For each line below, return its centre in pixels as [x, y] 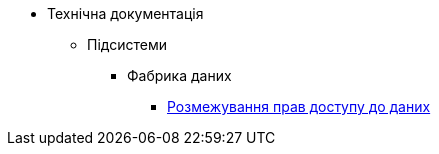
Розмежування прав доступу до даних [299, 106]
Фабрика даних [179, 75]
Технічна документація [125, 13]
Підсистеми [127, 44]
